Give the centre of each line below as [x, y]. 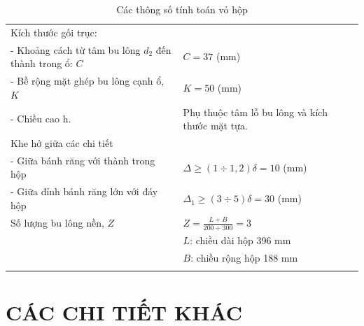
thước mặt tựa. [215, 126]
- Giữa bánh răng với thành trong [83, 160]
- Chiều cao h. [41, 119]
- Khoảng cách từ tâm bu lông [76, 49]
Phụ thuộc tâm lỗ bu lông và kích [255, 112]
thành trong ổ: [42, 63]
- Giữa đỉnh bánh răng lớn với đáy [84, 191]
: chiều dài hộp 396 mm [240, 240]
